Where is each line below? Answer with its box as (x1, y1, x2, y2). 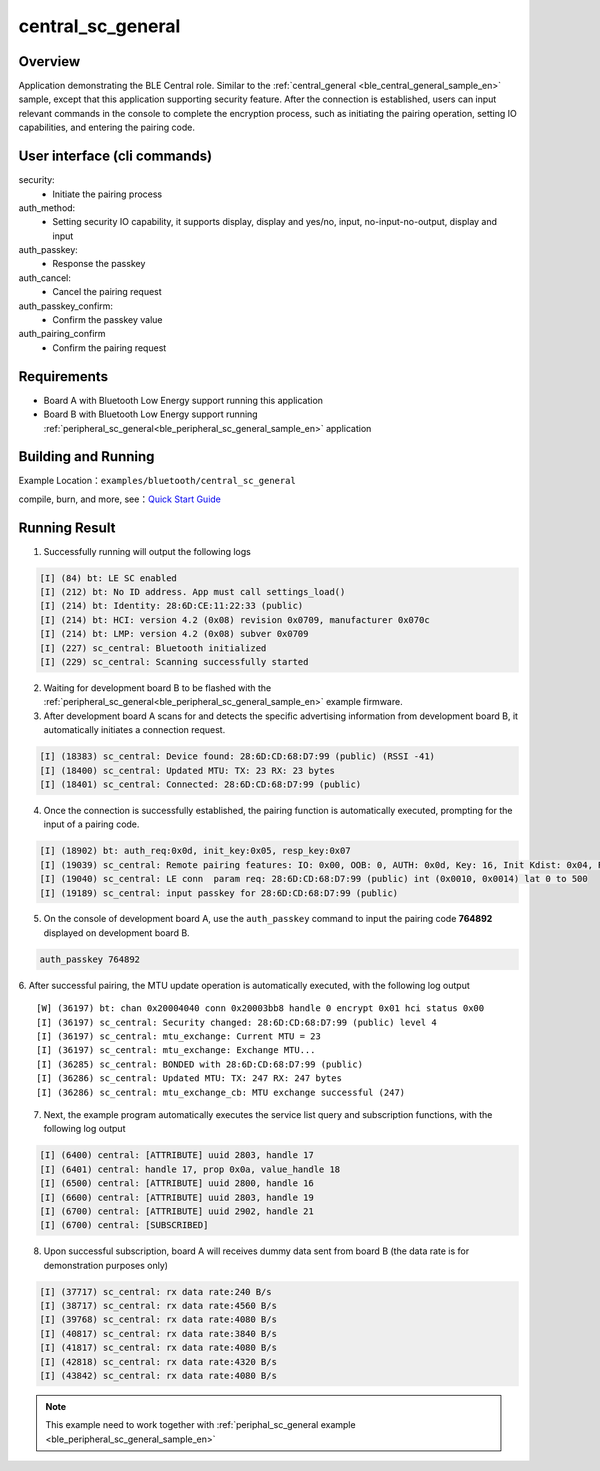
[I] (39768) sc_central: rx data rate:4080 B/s (39, 1314, 277, 1325)
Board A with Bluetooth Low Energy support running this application (43, 394, 324, 406)
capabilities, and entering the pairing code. (18, 121, 195, 134)
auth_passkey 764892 (39, 953, 140, 965)
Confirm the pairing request (52, 341, 167, 354)
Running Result (18, 519, 116, 536)
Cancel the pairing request (52, 286, 162, 298)
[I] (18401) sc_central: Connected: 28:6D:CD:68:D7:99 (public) (39, 778, 362, 790)
